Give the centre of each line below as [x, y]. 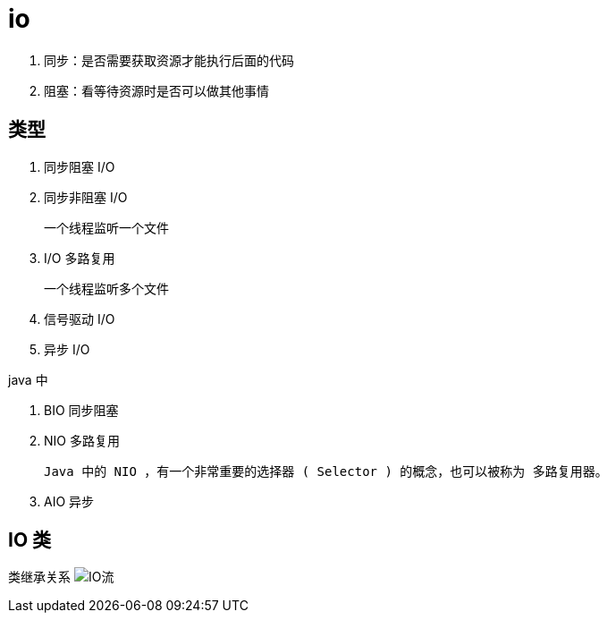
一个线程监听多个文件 [106, 289]
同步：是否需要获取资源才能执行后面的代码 [169, 60]
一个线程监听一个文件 [106, 228]
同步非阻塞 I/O [86, 197]
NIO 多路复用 [82, 440]
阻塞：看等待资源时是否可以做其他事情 [156, 90]
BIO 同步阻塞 [81, 410]
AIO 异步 [69, 501]
